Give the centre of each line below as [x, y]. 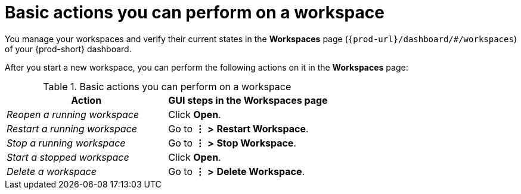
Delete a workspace [52, 171]
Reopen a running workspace [73, 114]
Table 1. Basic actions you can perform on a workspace [167, 86]
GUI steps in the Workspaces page [248, 100]
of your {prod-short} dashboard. [68, 49]
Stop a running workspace [66, 143]
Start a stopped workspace [68, 157]
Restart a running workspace [72, 128]
